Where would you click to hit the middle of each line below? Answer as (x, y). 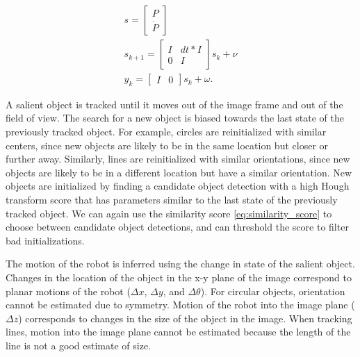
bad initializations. (45, 240)
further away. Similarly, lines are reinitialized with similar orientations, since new (178, 159)
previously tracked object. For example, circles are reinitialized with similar (166, 132)
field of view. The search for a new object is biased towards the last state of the (175, 118)
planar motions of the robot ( (68, 291)
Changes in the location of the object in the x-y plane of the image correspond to (179, 277)
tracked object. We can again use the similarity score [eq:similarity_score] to (169, 213)
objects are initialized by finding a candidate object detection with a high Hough (178, 186)
